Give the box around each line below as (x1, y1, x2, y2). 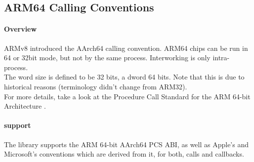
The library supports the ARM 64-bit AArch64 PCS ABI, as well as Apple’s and (4, 139, 249, 149)
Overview (4, 24, 37, 34)
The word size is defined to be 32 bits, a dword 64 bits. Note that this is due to (4, 72, 245, 82)
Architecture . (4, 101, 46, 111)
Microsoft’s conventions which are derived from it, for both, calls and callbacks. (4, 149, 244, 159)
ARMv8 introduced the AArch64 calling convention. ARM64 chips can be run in (4, 42, 248, 53)
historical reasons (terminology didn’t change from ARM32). (4, 81, 187, 91)
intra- (212, 52, 230, 63)
